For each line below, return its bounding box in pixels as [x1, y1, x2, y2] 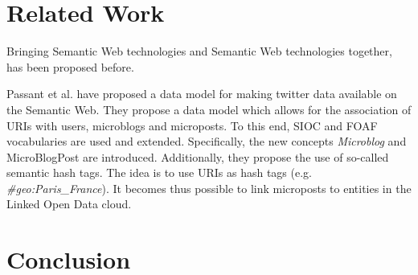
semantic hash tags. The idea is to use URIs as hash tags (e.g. [6, 164, 312, 181]
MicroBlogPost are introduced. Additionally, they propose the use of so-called [6, 148, 389, 165]
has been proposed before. [6, 58, 134, 75]
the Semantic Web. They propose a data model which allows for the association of [6, 101, 412, 117]
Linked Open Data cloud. [6, 195, 132, 212]
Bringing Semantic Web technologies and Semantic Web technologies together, [6, 43, 392, 60]
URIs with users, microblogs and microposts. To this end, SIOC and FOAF [6, 117, 378, 133]
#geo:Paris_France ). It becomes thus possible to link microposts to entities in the [6, 179, 412, 196]
